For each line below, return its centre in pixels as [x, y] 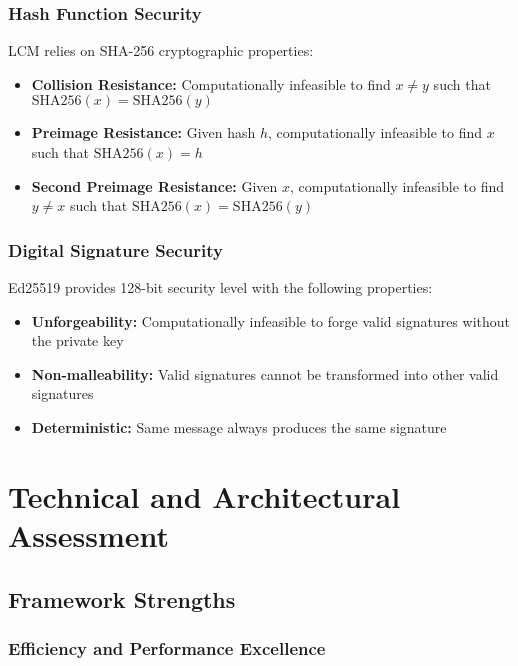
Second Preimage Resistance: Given [154, 185]
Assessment [89, 534]
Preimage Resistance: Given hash [143, 132]
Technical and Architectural [204, 495]
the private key [77, 340]
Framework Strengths [122, 598]
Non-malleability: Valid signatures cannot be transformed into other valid [265, 373]
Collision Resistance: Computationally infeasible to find [211, 83]
